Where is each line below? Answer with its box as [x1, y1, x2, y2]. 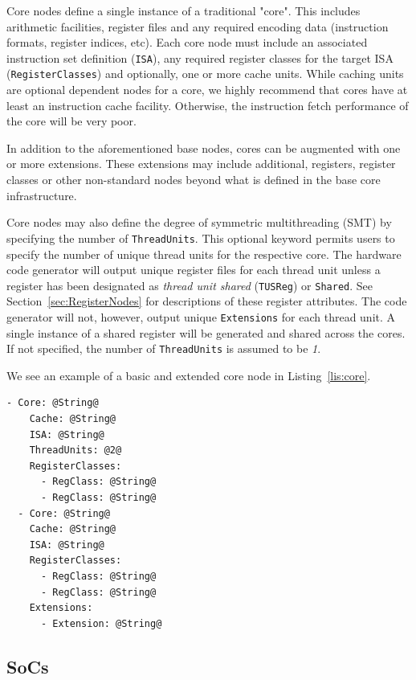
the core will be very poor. [6, 113, 137, 129]
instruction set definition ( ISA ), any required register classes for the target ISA [6, 49, 394, 66]
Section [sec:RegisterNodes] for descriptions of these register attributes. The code [6, 293, 407, 309]
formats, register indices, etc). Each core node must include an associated [6, 34, 368, 51]
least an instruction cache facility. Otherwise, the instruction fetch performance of [6, 96, 409, 113]
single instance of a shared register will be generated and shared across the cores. [6, 324, 406, 341]
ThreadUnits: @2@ [29, 444, 122, 457]
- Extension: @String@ [40, 617, 162, 629]
